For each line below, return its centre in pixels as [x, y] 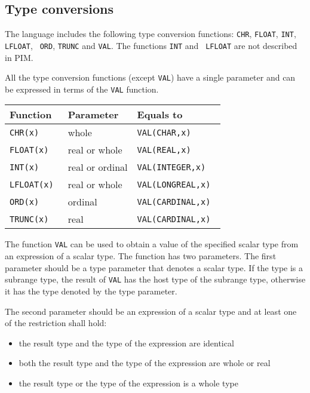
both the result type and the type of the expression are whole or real [145, 363]
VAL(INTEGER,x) [171, 167]
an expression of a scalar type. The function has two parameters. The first [141, 256]
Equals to [160, 115]
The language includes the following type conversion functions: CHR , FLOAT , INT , [151, 34]
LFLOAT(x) [32, 184]
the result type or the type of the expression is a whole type [128, 383]
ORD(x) [24, 202]
